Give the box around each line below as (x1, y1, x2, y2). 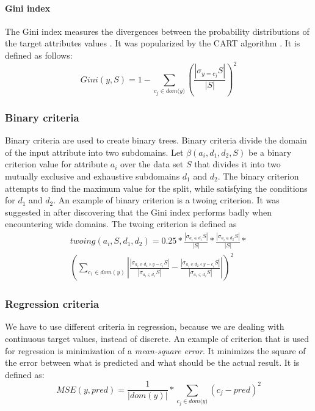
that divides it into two (194, 158, 281, 170)
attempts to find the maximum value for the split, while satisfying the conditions (5, 181, 308, 194)
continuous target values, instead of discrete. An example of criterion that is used (5, 332, 309, 344)
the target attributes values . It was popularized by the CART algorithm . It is (5, 37, 300, 49)
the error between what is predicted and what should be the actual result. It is (5, 356, 300, 369)
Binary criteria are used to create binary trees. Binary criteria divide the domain (5, 134, 307, 147)
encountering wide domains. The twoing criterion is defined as (5, 217, 237, 230)
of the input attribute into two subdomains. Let (5, 145, 184, 158)
